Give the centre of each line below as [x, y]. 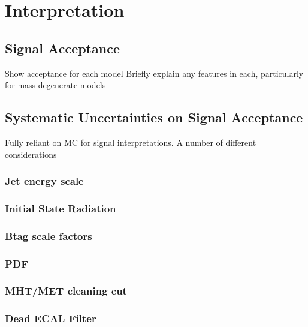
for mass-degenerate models [55, 85]
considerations [31, 154]
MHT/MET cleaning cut [66, 291]
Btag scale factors [49, 235]
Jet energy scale [44, 181]
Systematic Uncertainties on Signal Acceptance [154, 117]
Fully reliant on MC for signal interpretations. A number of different [131, 142]
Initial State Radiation [61, 208]
